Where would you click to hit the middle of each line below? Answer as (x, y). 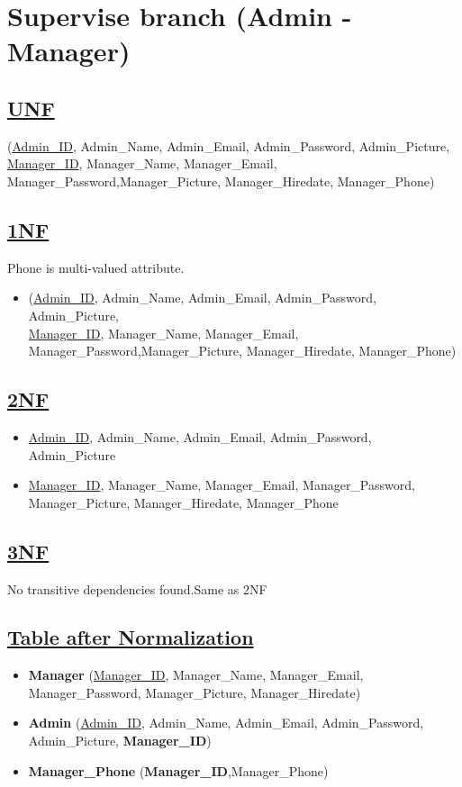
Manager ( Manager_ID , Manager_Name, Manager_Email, (196, 675)
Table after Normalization (131, 637)
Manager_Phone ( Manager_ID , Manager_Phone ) (178, 770)
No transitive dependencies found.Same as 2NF (137, 588)
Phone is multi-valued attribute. (96, 267)
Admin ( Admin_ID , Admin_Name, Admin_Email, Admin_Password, (226, 723)
